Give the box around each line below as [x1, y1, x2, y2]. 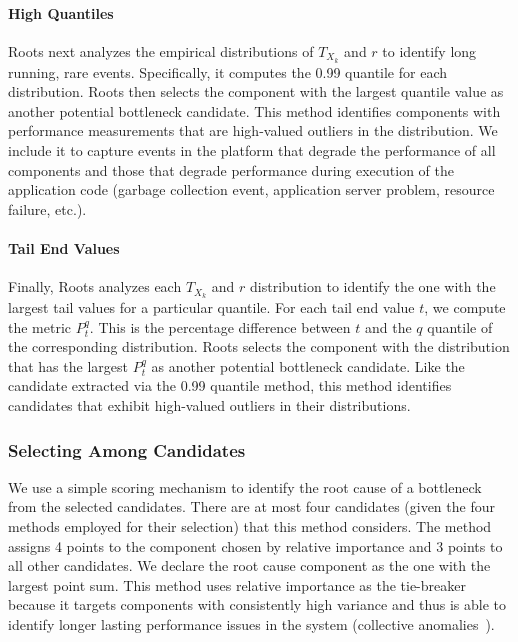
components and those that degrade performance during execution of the [8, 159, 454, 180]
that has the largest [8, 355, 128, 376]
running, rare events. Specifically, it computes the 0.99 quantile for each [8, 61, 447, 82]
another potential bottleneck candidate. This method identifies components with [8, 100, 501, 121]
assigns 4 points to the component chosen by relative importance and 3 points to [8, 535, 503, 556]
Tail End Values [8, 238, 120, 258]
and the [364, 316, 412, 337]
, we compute [424, 297, 506, 318]
